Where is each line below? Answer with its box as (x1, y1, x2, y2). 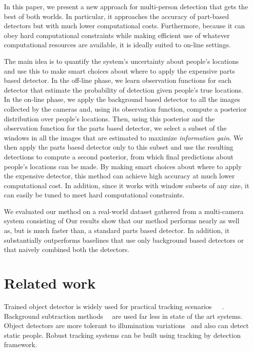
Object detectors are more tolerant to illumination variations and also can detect (4, 320, 249, 331)
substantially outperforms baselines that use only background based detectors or (4, 234, 244, 245)
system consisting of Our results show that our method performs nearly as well (4, 215, 240, 226)
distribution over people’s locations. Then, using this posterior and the (4, 113, 215, 123)
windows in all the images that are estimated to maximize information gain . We (4, 132, 243, 142)
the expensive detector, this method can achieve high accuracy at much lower (4, 171, 235, 181)
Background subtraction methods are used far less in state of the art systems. (4, 311, 243, 321)
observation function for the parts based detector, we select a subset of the (4, 123, 227, 133)
